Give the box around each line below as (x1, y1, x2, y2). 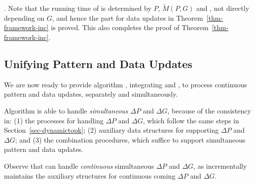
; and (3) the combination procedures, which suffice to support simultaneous (15, 134, 246, 145)
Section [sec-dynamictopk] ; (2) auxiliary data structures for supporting (4, 125, 219, 135)
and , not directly (196, 3, 250, 13)
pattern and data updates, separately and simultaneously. (4, 89, 178, 99)
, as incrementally (193, 160, 247, 171)
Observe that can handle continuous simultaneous (4, 160, 154, 171)
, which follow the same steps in (143, 115, 239, 125)
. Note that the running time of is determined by (4, 3, 151, 13)
